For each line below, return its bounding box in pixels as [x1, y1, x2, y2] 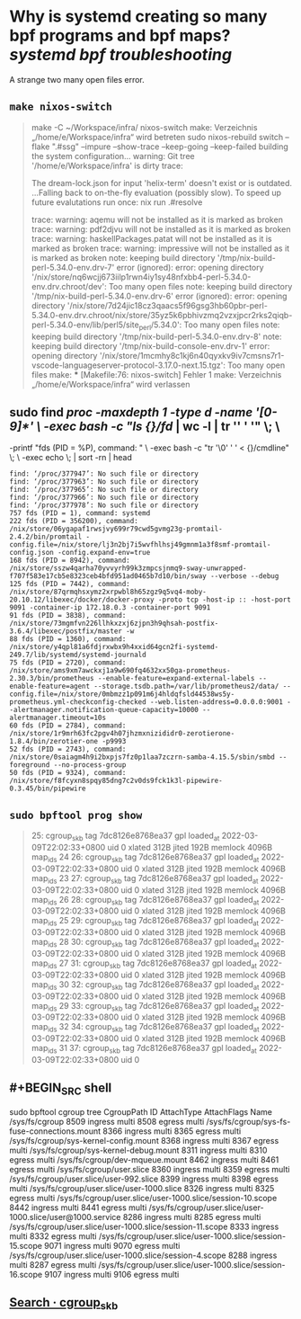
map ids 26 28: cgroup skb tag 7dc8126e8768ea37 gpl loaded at [31, 894, 260, 907]
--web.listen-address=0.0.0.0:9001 [149, 698, 283, 707]
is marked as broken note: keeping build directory [31, 252, 216, 263]
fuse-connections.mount [9, 1126, 102, 1136]
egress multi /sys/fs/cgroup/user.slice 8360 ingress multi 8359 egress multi [9, 1163, 290, 1174]
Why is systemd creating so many [9, 6, 268, 27]
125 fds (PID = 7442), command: [9, 580, 130, 589]
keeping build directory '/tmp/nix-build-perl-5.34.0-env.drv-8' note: [31, 331, 282, 342]
